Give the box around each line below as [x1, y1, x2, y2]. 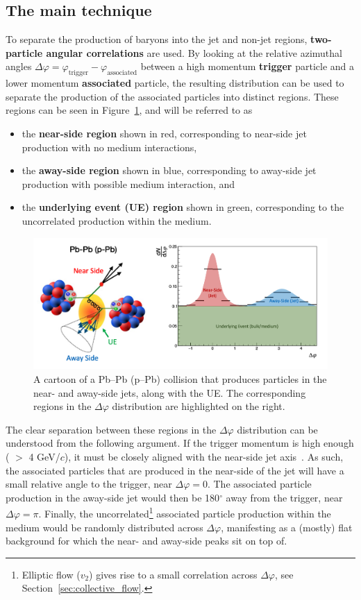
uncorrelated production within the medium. [22, 213, 212, 228]
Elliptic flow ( [22, 567, 81, 581]
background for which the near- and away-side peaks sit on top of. [6, 533, 287, 548]
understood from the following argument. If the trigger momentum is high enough [6, 436, 354, 450]
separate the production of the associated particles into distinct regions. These [6, 89, 339, 103]
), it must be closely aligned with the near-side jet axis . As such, [64, 449, 344, 463]
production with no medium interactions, [22, 139, 197, 154]
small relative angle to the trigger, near [6, 477, 172, 491]
